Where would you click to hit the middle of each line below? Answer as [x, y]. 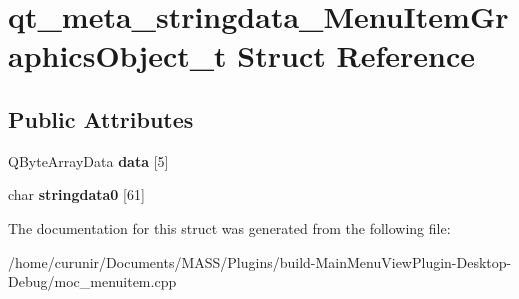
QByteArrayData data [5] [88, 160]
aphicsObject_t [117, 55]
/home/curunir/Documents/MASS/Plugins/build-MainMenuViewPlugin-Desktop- [260, 261]
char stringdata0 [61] [76, 194]
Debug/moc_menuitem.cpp [92, 281]
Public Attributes [101, 118]
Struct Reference [356, 55]
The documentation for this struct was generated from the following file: [229, 227]
